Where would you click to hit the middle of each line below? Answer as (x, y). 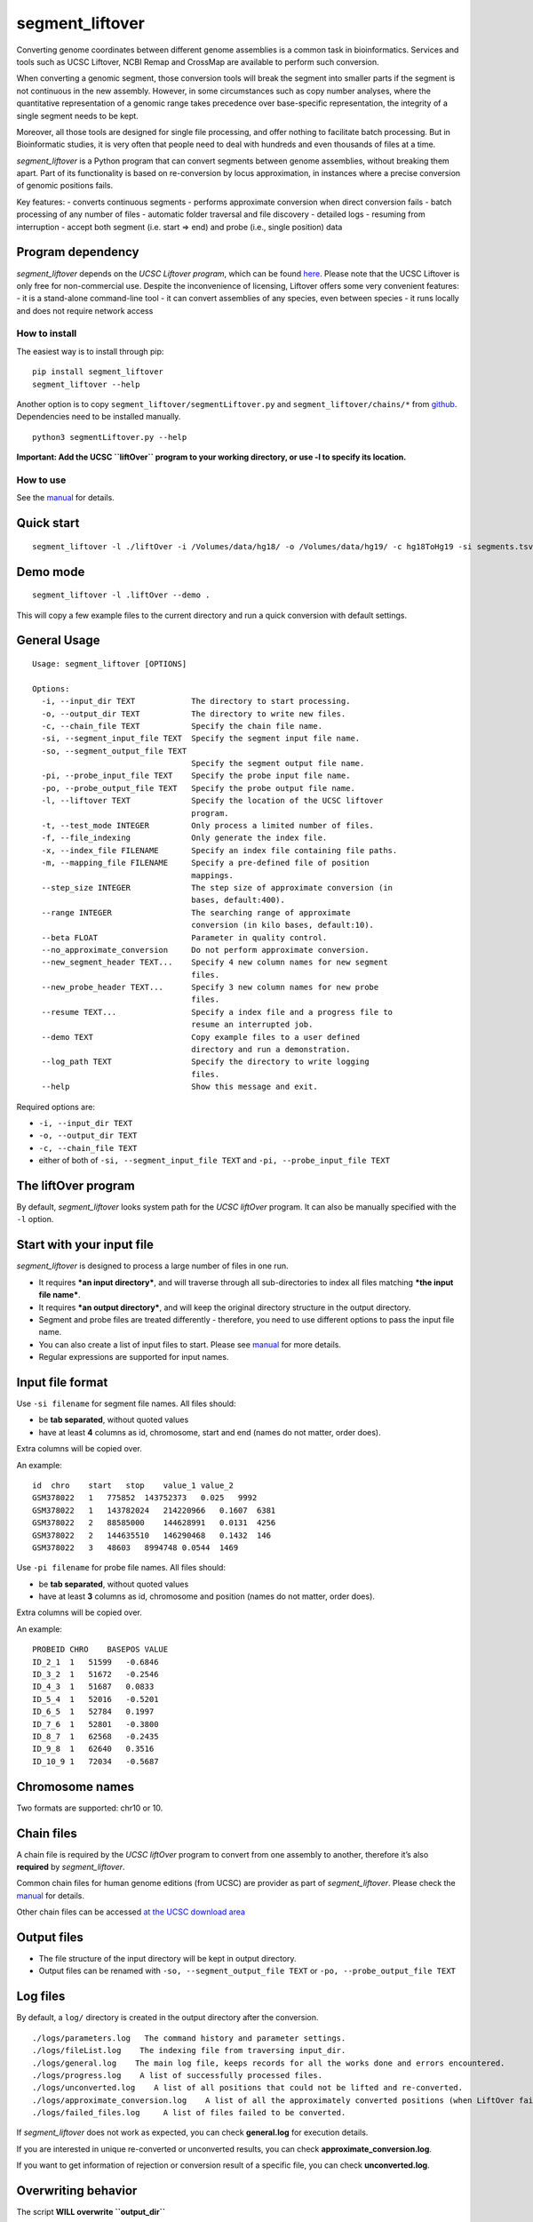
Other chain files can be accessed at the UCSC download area (131, 1912)
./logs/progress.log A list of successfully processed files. (178, 2075)
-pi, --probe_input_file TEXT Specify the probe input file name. (196, 776)
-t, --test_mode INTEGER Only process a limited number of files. (208, 826)
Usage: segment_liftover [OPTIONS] (110, 663)
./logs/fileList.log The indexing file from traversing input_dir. (189, 2050)
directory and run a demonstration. (271, 1050)
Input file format (62, 1382)
